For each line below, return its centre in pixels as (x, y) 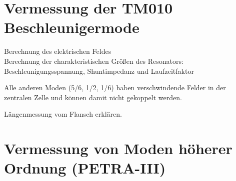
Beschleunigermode (72, 27)
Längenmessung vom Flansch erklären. (63, 114)
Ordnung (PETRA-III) (85, 168)
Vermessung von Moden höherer (118, 148)
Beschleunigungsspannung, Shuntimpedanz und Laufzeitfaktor (99, 71)
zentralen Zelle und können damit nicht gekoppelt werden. (93, 97)
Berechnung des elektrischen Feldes (58, 51)
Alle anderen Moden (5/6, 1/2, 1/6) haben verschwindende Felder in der (115, 88)
